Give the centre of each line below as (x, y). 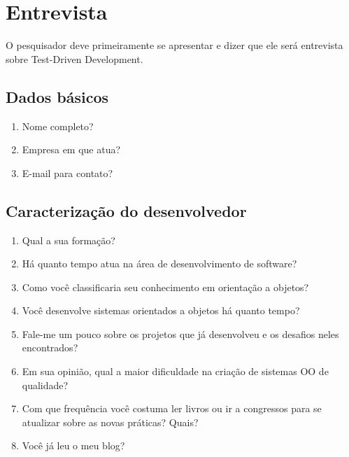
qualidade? (45, 385)
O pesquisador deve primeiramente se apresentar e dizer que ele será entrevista (174, 45)
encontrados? (50, 347)
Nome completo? (58, 126)
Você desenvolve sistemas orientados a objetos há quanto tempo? (161, 310)
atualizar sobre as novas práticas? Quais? (110, 422)
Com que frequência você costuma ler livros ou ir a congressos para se (172, 408)
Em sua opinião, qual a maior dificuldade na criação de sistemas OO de (175, 371)
